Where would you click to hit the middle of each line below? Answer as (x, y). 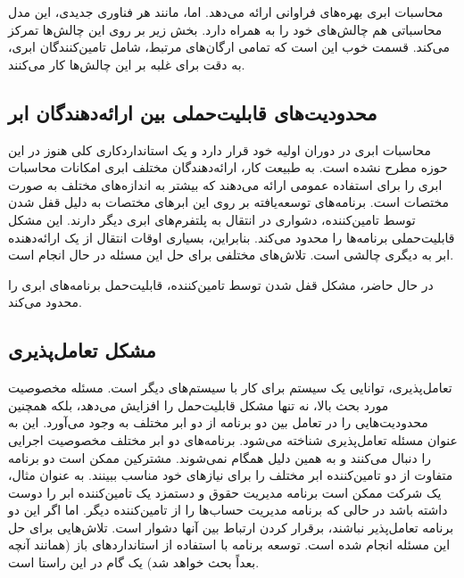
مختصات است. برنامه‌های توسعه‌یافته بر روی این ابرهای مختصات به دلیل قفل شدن (229, 202)
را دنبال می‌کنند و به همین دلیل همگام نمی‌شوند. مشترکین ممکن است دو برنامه (220, 457)
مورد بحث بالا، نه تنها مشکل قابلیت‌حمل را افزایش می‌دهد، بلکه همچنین (199, 405)
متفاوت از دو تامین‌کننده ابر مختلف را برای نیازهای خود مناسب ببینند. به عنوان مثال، (231, 475)
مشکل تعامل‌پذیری (82, 350)
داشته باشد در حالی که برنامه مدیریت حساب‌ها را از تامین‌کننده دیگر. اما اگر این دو (228, 510)
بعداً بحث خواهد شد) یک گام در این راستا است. (134, 562)
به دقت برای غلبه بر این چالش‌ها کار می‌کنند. (127, 64)
